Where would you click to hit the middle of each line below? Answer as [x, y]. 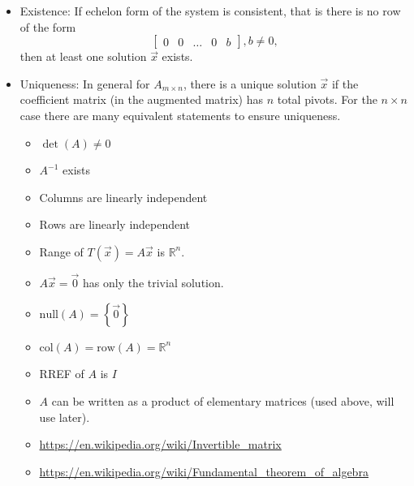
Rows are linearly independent [115, 224]
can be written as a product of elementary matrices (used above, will [223, 400]
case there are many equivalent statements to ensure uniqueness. [180, 115]
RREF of [62, 374]
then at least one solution [83, 56]
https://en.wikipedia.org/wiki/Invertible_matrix [160, 444]
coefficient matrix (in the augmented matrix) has [141, 99]
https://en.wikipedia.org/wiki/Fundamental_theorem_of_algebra [204, 471]
